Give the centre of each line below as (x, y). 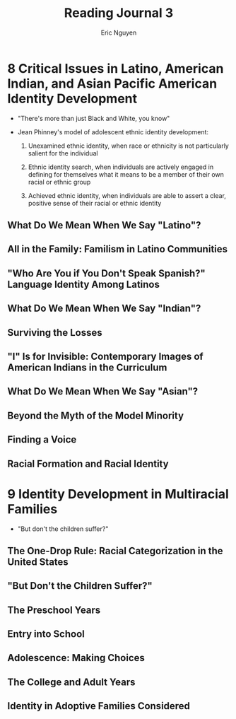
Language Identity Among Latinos (84, 284)
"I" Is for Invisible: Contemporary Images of (105, 357)
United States (38, 562)
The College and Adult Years (71, 682)
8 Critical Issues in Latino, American (116, 68)
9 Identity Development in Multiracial (118, 494)
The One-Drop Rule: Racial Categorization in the (116, 550)
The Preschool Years (54, 610)
